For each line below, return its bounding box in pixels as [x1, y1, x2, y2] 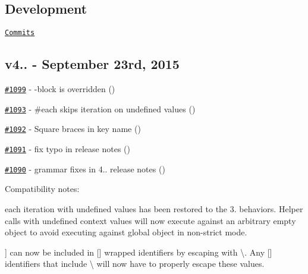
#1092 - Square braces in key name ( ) [5, 122, 141, 135]
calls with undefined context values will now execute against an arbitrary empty [5, 214, 296, 226]
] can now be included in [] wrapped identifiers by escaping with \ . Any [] [5, 245, 272, 258]
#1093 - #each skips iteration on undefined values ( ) [5, 102, 196, 115]
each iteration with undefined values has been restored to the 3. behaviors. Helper [5, 202, 303, 215]
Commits [5, 29, 35, 37]
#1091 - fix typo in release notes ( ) [5, 143, 130, 155]
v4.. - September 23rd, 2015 [5, 55, 180, 73]
